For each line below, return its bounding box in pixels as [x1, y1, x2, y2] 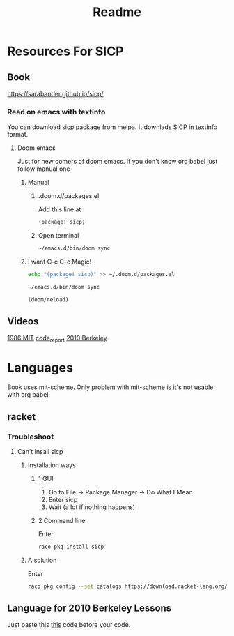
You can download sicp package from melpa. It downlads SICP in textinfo [7, 123, 218, 131]
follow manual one [17, 165, 70, 173]
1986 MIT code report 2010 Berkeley [7, 334, 107, 344]
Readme [93, 4, 141, 20]
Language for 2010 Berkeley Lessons [7, 603, 172, 614]
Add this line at [38, 205, 81, 213]
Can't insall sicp [17, 447, 63, 455]
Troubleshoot [7, 432, 54, 441]
